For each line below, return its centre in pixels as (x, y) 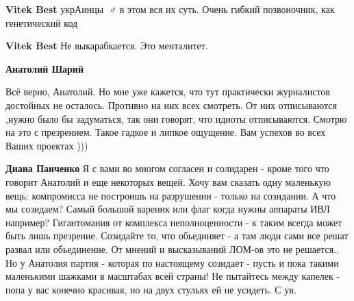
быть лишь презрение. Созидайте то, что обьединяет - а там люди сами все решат (177, 236)
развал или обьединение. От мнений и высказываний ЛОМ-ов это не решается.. (173, 249)
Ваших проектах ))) (47, 145)
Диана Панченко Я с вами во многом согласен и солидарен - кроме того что (167, 168)
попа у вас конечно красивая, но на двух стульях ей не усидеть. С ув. (151, 289)
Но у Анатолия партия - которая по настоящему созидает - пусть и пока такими (172, 262)
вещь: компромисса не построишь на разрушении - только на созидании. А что (171, 195)
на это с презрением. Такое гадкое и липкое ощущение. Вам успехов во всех (166, 132)
